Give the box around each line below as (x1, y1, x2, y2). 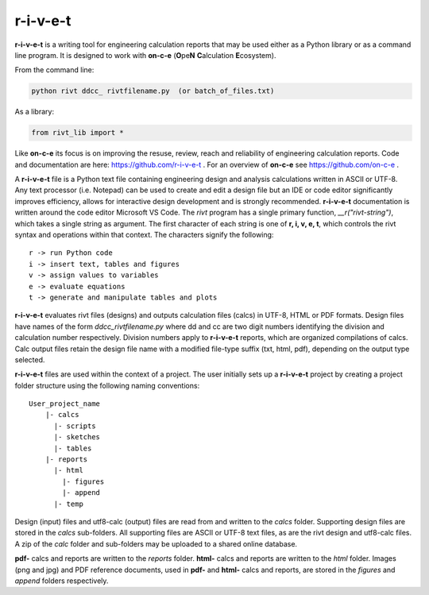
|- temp (53, 499, 83, 508)
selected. (14, 354, 45, 365)
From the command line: (14, 65, 95, 75)
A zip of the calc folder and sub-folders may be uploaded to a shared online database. (14, 539, 298, 548)
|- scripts (53, 421, 96, 431)
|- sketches (53, 433, 101, 442)
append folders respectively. (14, 576, 109, 585)
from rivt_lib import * (31, 128, 125, 137)
